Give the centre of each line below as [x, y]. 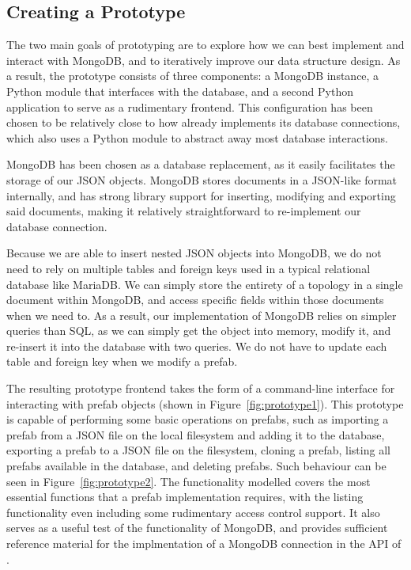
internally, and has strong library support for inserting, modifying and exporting [201, 195]
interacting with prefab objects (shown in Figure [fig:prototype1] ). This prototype [205, 403]
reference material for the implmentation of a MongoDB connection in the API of [204, 543]
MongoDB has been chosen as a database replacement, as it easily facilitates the [201, 164]
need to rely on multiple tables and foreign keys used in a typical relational [189, 268]
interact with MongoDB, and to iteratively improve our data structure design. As [204, 60]
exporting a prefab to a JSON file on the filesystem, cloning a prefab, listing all [198, 450]
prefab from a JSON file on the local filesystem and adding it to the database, [196, 434]
